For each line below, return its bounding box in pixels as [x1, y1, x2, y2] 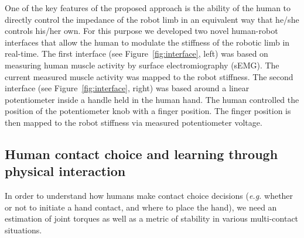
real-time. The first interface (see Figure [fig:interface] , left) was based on [5, 47, 268, 60]
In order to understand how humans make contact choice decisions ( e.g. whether [5, 189, 293, 202]
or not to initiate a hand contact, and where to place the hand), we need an [5, 201, 277, 213]
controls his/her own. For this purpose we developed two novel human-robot [5, 25, 278, 37]
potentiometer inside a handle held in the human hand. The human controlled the [5, 93, 299, 105]
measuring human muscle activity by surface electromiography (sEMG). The [5, 58, 279, 71]
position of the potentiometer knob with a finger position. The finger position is [5, 105, 291, 117]
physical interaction [5, 162, 126, 180]
